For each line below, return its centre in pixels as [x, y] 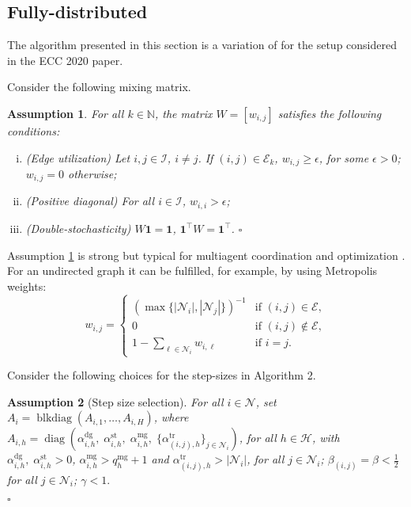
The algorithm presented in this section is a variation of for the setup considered [202, 45]
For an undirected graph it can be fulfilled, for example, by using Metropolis [192, 271]
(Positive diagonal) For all [90, 201]
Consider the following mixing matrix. [99, 87]
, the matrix [183, 113]
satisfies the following [330, 113]
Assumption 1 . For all [66, 113]
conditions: [34, 130]
